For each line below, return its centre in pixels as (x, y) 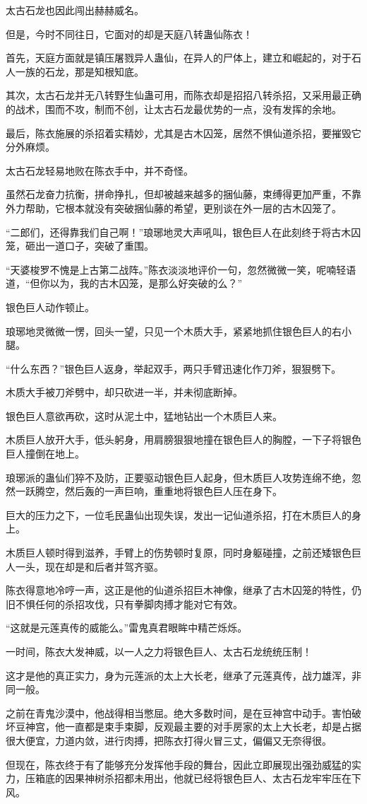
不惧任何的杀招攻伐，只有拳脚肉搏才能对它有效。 (129, 604)
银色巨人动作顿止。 (50, 307)
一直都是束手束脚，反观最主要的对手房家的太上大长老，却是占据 (213, 727)
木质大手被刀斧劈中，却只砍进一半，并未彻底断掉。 (124, 392)
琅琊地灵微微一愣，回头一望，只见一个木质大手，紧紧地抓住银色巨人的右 (174, 331)
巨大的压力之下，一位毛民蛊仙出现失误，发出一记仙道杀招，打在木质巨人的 (179, 514)
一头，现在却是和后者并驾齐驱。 (89, 566)
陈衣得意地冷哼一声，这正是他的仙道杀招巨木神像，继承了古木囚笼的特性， (179, 590)
